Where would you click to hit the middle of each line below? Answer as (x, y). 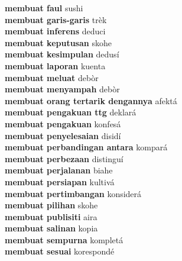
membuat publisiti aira (51, 216)
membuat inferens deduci (55, 31)
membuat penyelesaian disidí (63, 135)
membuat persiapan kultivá (60, 181)
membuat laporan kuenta (55, 65)
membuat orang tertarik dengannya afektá (91, 100)
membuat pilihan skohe (51, 205)
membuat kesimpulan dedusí (62, 54)
